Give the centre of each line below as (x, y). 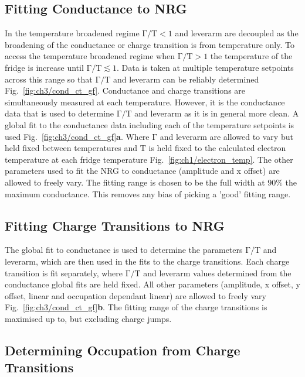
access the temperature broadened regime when (90, 56)
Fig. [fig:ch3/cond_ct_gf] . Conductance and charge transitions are (125, 90)
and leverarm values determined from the (217, 273)
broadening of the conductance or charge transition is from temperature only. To (150, 44)
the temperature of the (251, 56)
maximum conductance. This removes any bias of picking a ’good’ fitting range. (148, 193)
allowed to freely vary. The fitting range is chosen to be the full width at (135, 182)
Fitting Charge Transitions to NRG (115, 225)
